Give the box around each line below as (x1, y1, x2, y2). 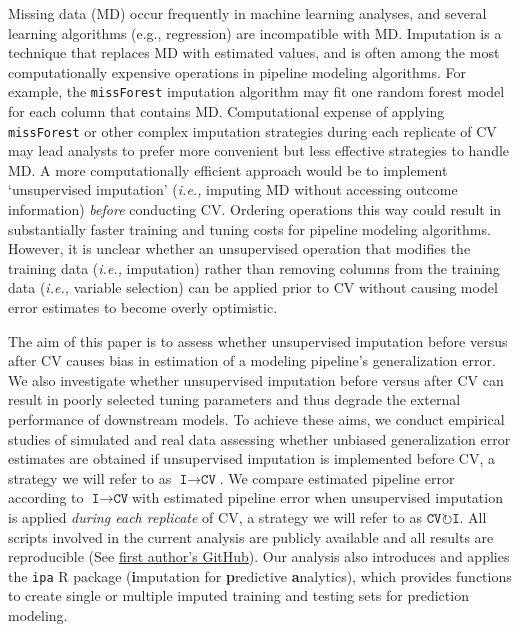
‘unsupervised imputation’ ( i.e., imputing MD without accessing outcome (8, 179, 458, 200)
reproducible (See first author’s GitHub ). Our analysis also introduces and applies (8, 546, 510, 567)
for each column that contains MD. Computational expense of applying (8, 101, 445, 122)
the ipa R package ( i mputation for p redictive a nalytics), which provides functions (8, 565, 512, 586)
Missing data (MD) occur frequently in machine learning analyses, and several (8, 3, 487, 23)
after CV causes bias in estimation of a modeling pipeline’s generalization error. (8, 350, 496, 371)
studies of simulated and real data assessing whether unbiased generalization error (8, 428, 511, 449)
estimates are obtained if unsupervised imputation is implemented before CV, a (8, 448, 496, 469)
